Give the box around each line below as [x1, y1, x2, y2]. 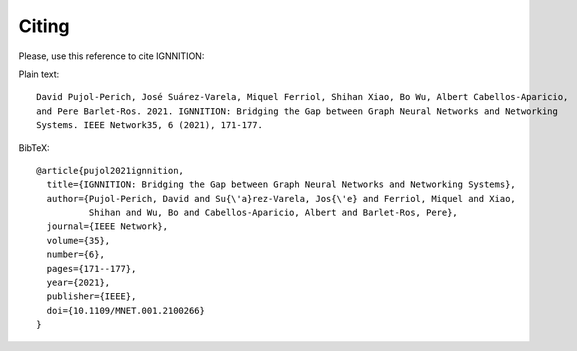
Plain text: [18, 68, 60, 80]
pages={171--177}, [46, 263, 137, 274]
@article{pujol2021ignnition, [36, 165, 185, 176]
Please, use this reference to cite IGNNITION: [18, 50, 205, 62]
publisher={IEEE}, [46, 291, 137, 302]
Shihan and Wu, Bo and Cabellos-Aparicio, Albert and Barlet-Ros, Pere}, [88, 207, 459, 219]
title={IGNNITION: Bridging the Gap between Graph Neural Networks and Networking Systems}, [46, 179, 517, 190]
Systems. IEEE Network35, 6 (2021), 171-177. [36, 120, 264, 131]
